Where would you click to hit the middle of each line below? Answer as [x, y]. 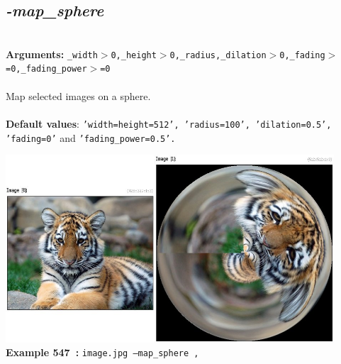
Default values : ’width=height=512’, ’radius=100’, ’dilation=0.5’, [169, 123]
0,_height [134, 55]
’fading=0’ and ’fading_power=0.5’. [91, 137]
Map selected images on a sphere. [78, 95]
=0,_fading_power [46, 69]
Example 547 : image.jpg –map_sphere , [102, 352]
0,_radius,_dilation [218, 55]
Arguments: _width [52, 54]
